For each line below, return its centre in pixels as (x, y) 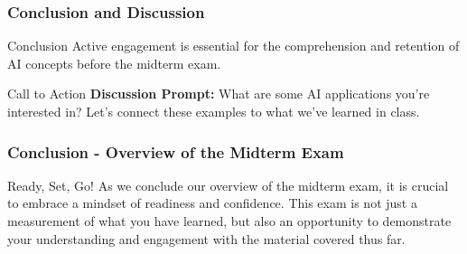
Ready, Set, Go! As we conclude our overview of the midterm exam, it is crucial (228, 185)
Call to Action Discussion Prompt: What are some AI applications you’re (219, 94)
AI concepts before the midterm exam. (114, 63)
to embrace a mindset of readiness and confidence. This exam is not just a (212, 203)
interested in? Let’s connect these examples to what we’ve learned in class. (214, 111)
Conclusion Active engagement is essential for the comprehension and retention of (233, 46)
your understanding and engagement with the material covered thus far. (206, 238)
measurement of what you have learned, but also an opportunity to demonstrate (229, 221)
